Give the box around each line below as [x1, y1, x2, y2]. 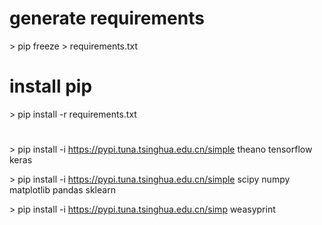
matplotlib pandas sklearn [9, 184, 116, 196]
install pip [9, 75, 93, 98]
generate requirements [9, 7, 205, 30]
